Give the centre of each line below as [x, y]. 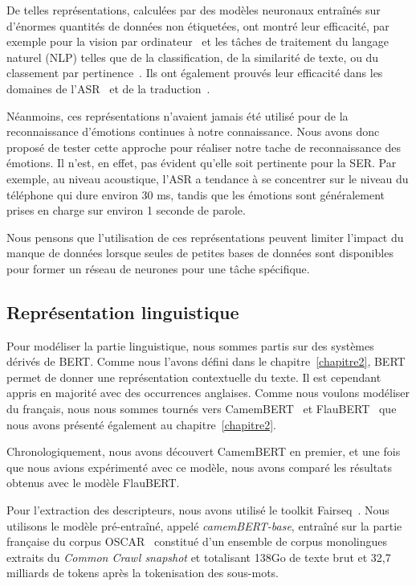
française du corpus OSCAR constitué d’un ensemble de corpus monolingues [197, 541]
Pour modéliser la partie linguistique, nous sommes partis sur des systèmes [190, 345]
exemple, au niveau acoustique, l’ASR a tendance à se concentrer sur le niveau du [208, 178]
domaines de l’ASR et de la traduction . [108, 88]
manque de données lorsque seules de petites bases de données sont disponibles [200, 253]
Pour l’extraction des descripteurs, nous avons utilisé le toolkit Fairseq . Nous [198, 510]
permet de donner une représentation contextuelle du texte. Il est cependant [194, 377]
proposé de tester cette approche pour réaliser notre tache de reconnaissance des [204, 147]
